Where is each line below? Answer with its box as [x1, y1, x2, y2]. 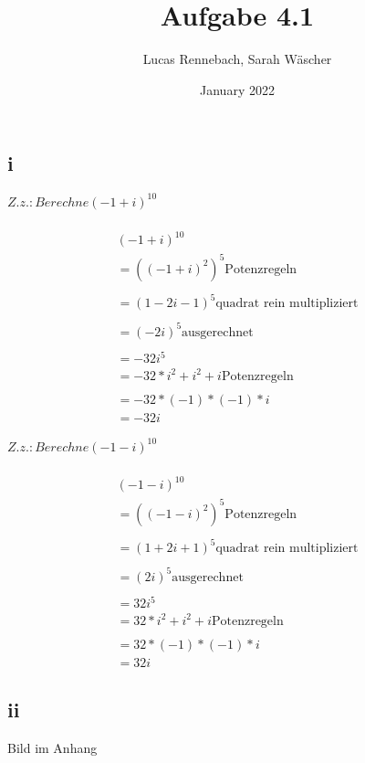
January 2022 [200, 79, 275, 99]
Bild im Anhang [7, 738, 98, 758]
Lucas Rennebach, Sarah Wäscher [142, 49, 332, 69]
